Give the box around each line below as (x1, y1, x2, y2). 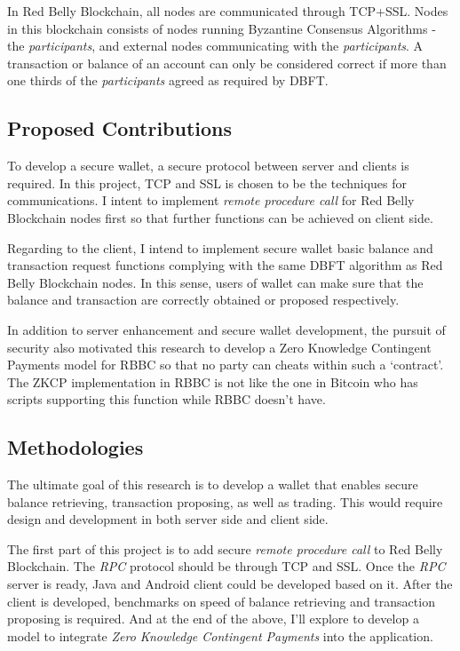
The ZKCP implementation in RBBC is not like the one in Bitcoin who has (7, 372, 418, 391)
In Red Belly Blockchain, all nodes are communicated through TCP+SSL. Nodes (7, 2, 448, 20)
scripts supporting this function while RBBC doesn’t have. (7, 390, 326, 409)
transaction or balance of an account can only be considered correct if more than (7, 53, 447, 72)
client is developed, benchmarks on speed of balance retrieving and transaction (7, 591, 435, 610)
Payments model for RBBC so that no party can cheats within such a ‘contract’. (7, 355, 444, 374)
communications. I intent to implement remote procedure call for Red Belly (7, 191, 415, 210)
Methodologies (7, 433, 144, 461)
